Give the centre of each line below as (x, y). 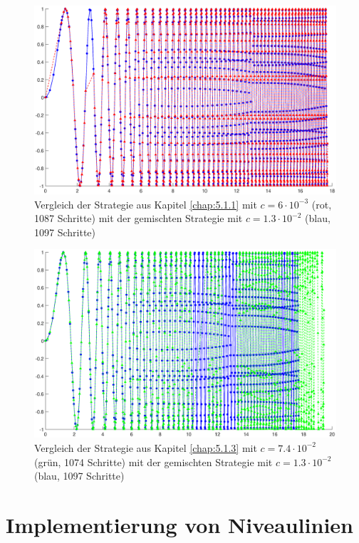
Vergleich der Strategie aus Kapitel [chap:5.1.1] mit (146, 204)
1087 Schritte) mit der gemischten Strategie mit (139, 218)
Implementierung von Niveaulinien (179, 524)
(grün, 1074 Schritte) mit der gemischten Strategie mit (154, 462)
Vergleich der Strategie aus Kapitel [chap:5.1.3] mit (146, 447)
